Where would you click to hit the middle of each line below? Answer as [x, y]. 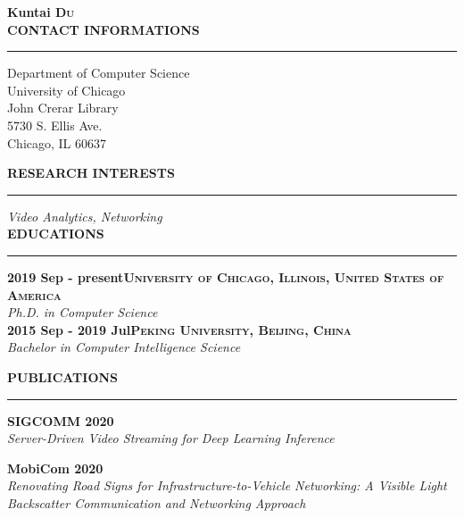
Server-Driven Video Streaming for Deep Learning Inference [171, 438]
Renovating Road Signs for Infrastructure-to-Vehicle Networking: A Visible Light [227, 485]
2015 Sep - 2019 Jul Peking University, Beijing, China [179, 329]
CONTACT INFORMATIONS [104, 29]
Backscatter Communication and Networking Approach [157, 502]
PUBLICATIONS [63, 376]
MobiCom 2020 [55, 468]
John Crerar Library [63, 108]
